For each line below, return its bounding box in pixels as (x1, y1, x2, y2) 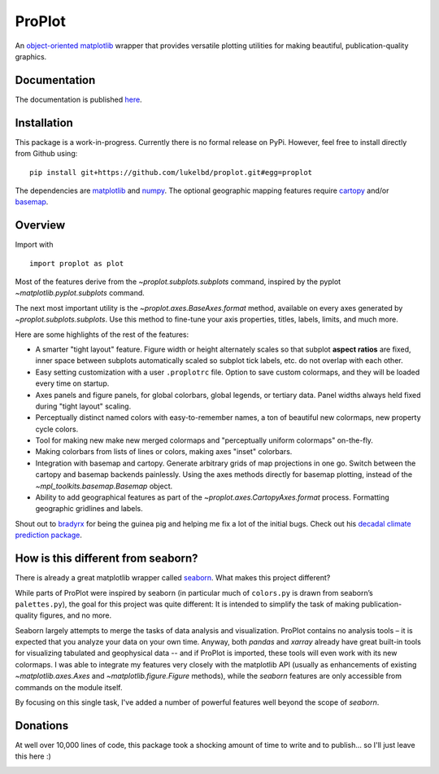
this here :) (15, 751, 52, 761)
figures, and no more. (39, 610, 112, 620)
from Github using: (15, 149, 78, 159)
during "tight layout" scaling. (35, 401, 132, 411)
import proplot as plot (29, 259, 124, 268)
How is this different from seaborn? (15, 552, 198, 566)
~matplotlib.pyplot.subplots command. (15, 288, 146, 298)
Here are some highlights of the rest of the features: (15, 330, 189, 339)
